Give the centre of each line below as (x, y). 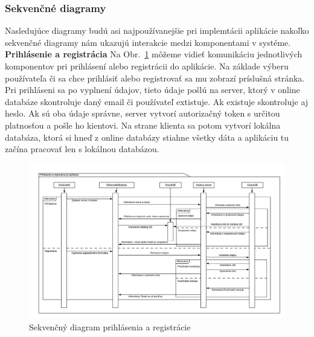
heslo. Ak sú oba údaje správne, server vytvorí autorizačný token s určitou (143, 113)
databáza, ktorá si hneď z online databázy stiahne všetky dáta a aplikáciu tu (147, 137)
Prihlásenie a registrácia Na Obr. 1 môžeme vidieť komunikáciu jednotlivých (154, 54)
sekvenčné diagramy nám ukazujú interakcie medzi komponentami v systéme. (148, 42)
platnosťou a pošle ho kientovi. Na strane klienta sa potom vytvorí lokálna (143, 125)
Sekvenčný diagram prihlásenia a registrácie (110, 326)
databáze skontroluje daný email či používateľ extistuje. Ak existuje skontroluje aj (157, 101)
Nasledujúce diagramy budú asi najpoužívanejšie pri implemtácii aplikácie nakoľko (157, 30)
